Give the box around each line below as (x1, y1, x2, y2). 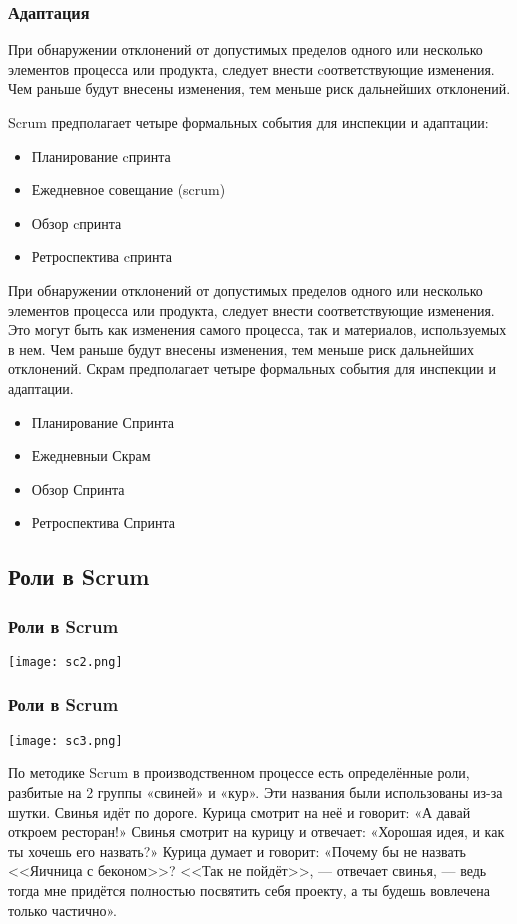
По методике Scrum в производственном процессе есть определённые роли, (8, 762, 470, 783)
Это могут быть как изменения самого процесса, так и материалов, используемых (8, 319, 507, 340)
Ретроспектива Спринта (31, 512, 176, 533)
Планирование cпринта (31, 145, 171, 166)
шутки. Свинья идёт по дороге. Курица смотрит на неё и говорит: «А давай (8, 801, 471, 822)
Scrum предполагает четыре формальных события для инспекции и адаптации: (8, 112, 489, 132)
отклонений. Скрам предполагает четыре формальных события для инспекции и (8, 358, 496, 379)
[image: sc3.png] (8, 733, 123, 748)
